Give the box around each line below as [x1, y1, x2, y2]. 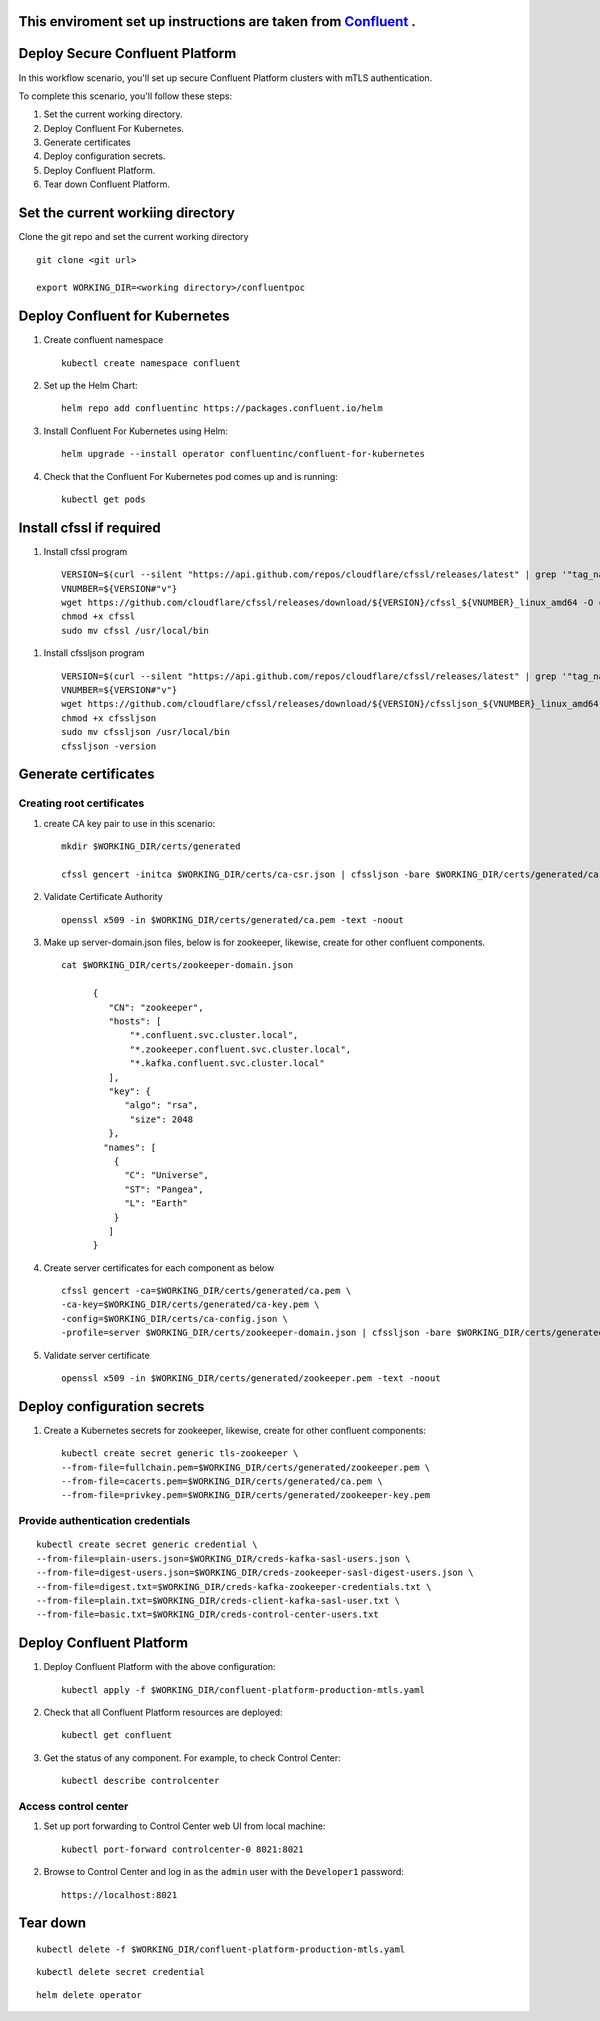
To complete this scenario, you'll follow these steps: [18, 90, 233, 102]
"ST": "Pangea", [124, 1183, 204, 1195]
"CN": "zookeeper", [108, 1001, 204, 1013]
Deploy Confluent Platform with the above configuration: [43, 1661, 276, 1673]
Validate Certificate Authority [43, 891, 164, 903]
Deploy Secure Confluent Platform [18, 45, 237, 62]
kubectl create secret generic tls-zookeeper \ [61, 1448, 299, 1459]
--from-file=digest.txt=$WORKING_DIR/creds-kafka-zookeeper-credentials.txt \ [36, 1581, 432, 1592]
